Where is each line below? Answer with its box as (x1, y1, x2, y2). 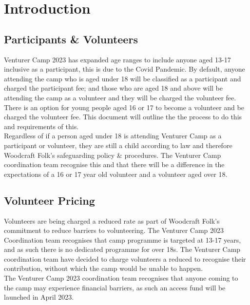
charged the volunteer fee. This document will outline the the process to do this (4, 112, 242, 122)
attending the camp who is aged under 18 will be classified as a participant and (4, 73, 241, 83)
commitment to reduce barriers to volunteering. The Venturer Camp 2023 (4, 225, 224, 235)
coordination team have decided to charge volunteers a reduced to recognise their (4, 253, 246, 264)
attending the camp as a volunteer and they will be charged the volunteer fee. (4, 92, 236, 102)
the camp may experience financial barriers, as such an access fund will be (4, 282, 226, 292)
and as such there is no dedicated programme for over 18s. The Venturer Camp (4, 244, 241, 254)
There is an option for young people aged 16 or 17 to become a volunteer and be (4, 102, 244, 112)
